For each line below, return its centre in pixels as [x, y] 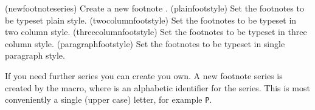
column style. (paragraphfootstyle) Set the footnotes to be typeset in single [145, 43]
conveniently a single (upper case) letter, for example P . [109, 99]
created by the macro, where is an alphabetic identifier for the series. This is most [157, 87]
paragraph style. [35, 55]
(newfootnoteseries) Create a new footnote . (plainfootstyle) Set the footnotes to [154, 8]
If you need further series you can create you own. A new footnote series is [144, 75]
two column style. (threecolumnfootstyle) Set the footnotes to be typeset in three [156, 32]
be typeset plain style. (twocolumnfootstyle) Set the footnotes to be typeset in [151, 20]
